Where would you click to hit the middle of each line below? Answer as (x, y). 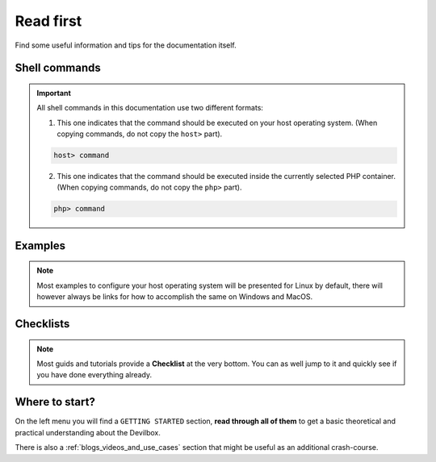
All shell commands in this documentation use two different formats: (150, 108)
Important (54, 93)
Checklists (42, 324)
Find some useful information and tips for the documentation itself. (126, 45)
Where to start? (55, 402)
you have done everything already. (94, 375)
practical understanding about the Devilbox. (88, 432)
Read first (48, 21)
